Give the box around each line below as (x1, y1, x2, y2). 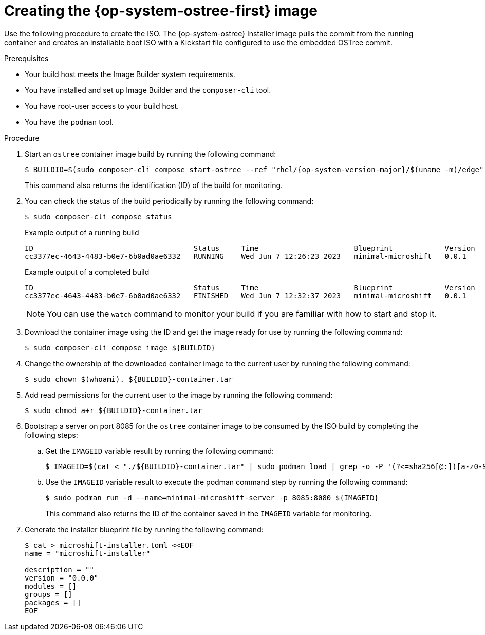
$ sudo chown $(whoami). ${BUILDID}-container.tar (25, 375, 233, 383)
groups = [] (25, 590, 72, 599)
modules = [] (25, 582, 77, 590)
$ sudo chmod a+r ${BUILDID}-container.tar (25, 406, 202, 415)
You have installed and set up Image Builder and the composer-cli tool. (25, 85, 271, 95)
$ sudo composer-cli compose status (25, 212, 172, 221)
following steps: (25, 430, 78, 439)
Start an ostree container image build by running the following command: (25, 149, 276, 158)
